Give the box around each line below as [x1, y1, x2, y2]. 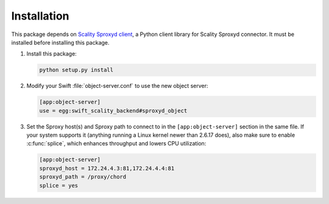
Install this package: [26, 50, 77, 57]
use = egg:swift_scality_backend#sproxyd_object [39, 107, 188, 114]
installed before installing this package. [11, 38, 110, 46]
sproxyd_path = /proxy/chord [39, 173, 127, 180]
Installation [11, 9, 69, 23]
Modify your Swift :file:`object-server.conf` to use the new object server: [26, 82, 208, 90]
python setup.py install [39, 67, 114, 73]
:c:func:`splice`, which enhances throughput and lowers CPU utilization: [26, 140, 207, 147]
